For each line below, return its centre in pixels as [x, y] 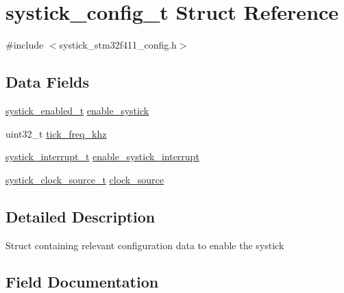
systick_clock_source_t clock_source [85, 179]
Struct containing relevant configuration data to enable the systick [145, 245]
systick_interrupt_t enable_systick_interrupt [102, 156]
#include [25, 45]
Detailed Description [81, 216]
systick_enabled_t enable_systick [77, 110]
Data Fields [48, 82]
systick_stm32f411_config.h [118, 45]
